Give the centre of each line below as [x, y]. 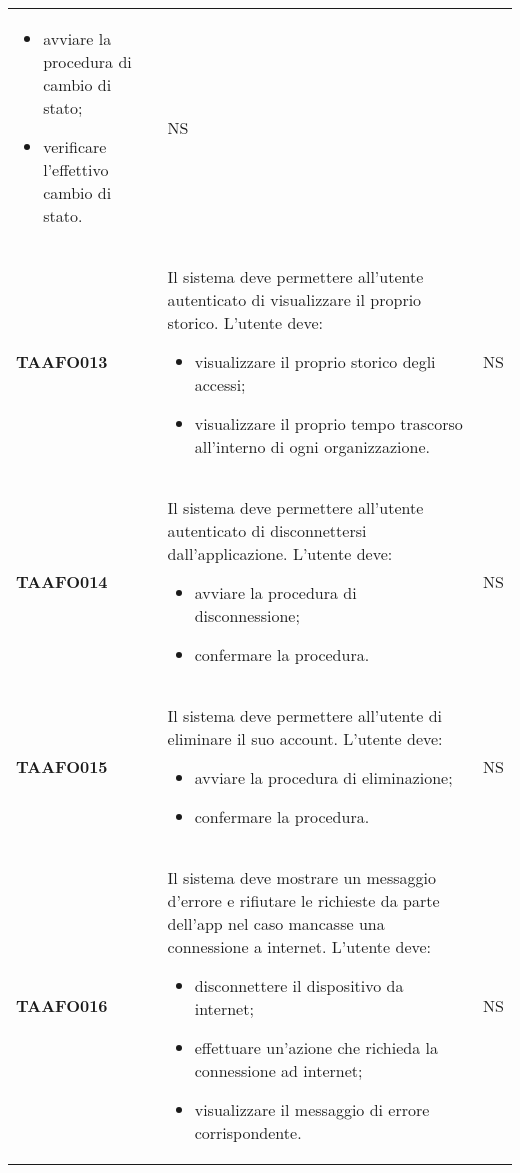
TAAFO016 [62, 1005]
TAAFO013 [62, 361]
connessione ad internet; [278, 1070]
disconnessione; [247, 615]
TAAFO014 [62, 581]
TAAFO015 [62, 766]
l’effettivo [76, 169]
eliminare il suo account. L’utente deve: [305, 738]
